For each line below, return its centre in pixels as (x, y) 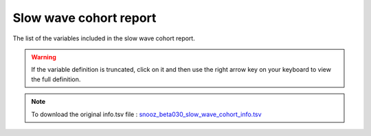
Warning (44, 57)
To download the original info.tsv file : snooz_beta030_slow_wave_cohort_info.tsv (146, 114)
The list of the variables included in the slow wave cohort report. (104, 38)
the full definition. (56, 79)
